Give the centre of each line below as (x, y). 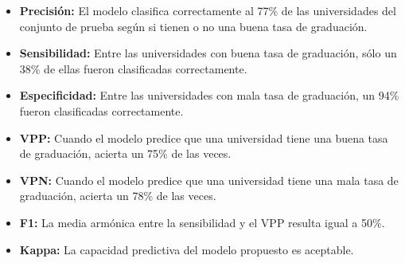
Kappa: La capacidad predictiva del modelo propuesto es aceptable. (187, 249)
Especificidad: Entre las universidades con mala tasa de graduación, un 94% (209, 95)
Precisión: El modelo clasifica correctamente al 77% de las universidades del (208, 10)
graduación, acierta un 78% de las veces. (118, 196)
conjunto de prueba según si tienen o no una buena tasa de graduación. (193, 26)
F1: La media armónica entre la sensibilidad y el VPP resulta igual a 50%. (202, 222)
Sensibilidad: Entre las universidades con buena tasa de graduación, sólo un (208, 53)
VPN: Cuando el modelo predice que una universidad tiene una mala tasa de (209, 180)
